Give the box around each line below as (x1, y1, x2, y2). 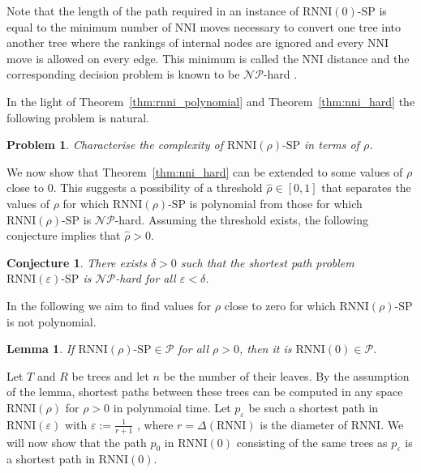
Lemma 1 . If (6, 340, 75, 357)
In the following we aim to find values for (6, 296, 212, 313)
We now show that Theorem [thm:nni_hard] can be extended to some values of (6, 163, 403, 180)
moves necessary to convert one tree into (200, 18, 402, 35)
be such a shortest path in (248, 398, 379, 415)
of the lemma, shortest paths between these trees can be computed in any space (6, 383, 403, 400)
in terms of (304, 136, 359, 153)
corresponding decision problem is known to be (6, 66, 240, 83)
